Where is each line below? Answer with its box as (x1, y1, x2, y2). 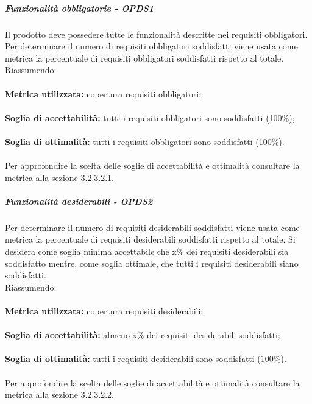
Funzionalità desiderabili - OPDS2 (5, 194, 153, 207)
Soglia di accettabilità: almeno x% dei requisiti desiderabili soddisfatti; (5, 328, 280, 341)
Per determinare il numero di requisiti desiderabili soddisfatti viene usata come (5, 221, 300, 233)
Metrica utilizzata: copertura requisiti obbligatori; (5, 87, 202, 100)
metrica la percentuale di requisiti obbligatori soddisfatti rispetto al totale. (5, 51, 284, 64)
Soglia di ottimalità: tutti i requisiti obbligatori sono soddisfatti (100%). (5, 135, 285, 147)
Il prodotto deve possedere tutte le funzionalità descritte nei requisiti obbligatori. (5, 27, 308, 40)
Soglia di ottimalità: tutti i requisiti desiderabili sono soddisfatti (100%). (5, 352, 286, 365)
